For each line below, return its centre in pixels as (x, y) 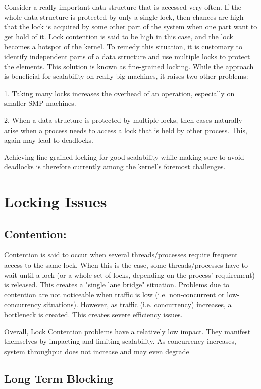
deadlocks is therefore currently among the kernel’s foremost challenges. (115, 167)
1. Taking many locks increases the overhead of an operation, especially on (119, 93)
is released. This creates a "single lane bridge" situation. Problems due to (117, 285)
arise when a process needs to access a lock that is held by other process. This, (126, 130)
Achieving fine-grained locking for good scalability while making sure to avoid (124, 157)
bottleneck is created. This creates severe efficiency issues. (93, 314)
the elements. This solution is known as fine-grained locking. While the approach (129, 66)
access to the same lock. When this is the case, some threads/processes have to (126, 265)
